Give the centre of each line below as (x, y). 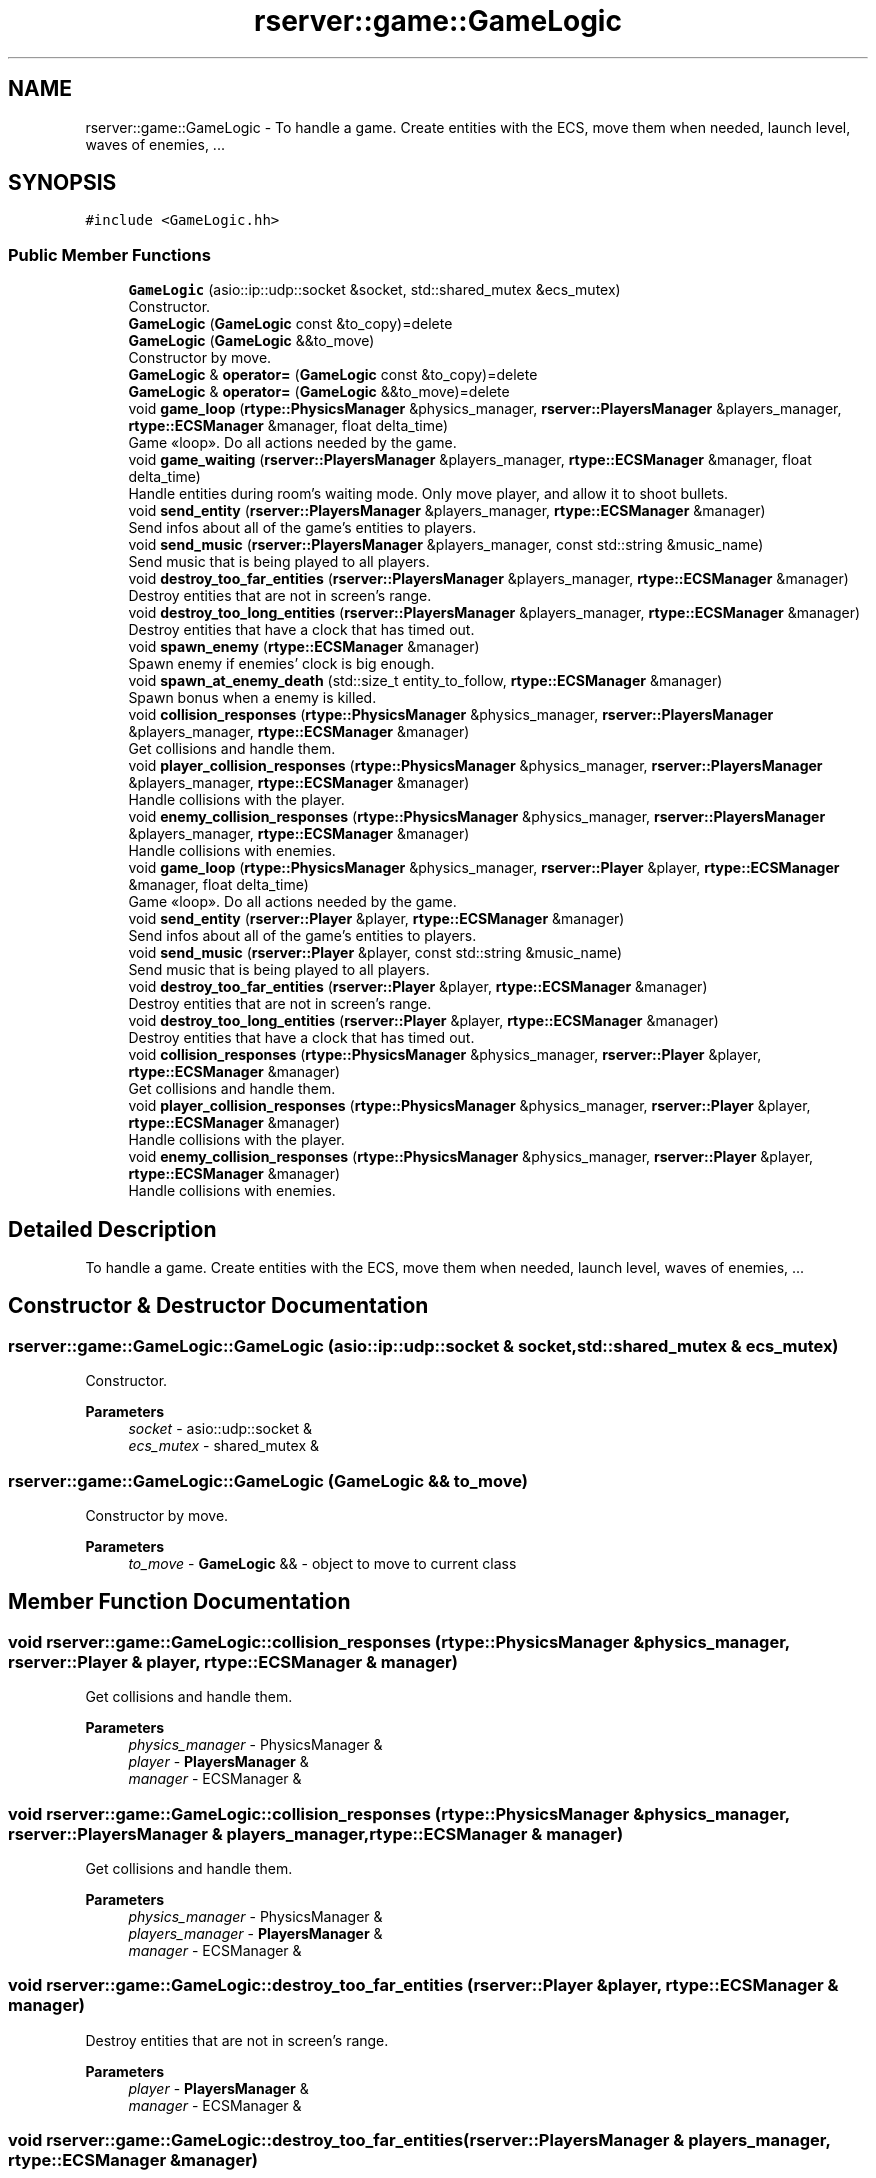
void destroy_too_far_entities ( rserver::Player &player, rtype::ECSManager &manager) (418, 987)
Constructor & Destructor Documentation (218, 1306)
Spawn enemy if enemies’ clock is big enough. (281, 664)
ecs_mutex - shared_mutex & (223, 1446)
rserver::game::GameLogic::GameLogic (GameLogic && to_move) (268, 1480)
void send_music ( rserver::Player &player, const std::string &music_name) (375, 953)
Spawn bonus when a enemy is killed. (252, 698)
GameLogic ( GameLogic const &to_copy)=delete (290, 324)
